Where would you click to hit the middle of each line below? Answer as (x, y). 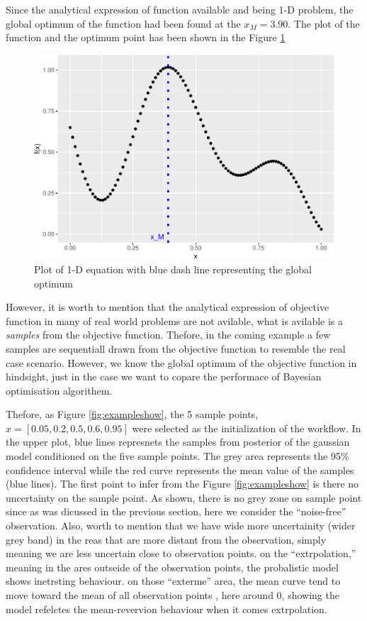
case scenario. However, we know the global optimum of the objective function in (181, 362)
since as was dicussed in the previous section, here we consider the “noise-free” (176, 511)
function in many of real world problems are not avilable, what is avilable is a (175, 320)
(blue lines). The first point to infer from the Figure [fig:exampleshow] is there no (182, 484)
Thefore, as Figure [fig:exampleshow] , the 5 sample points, (132, 414)
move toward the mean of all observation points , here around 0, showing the (173, 595)
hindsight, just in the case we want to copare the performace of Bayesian (164, 377)
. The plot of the (324, 23)
